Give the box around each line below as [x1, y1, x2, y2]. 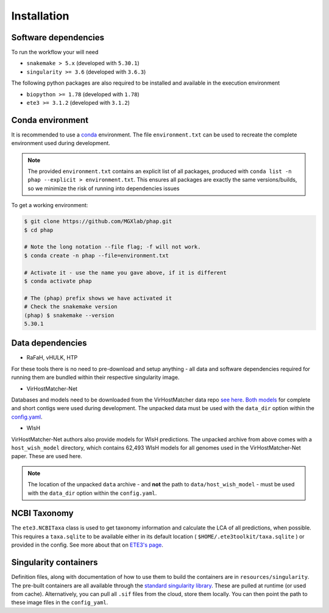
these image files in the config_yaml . [11, 599, 108, 606]
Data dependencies [11, 338, 88, 349]
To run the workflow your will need [11, 49, 99, 56]
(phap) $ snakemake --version [24, 311, 115, 319]
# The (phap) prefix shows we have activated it [24, 294, 172, 302]
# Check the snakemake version [24, 303, 118, 310]
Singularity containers [11, 558, 98, 568]
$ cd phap [24, 226, 54, 233]
